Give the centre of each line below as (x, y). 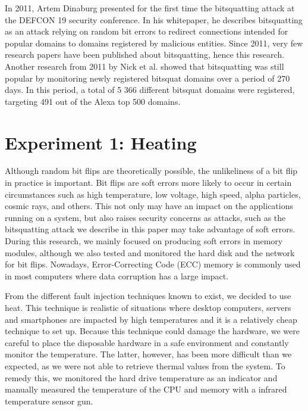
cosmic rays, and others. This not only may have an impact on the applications (149, 206)
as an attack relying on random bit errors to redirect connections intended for (147, 31)
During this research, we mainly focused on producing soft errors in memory (144, 241)
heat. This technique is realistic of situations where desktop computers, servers (148, 307)
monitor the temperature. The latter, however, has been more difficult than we (148, 354)
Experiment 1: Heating (101, 142)
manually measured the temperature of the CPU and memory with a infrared (146, 389)
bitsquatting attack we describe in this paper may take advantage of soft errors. (150, 229)
